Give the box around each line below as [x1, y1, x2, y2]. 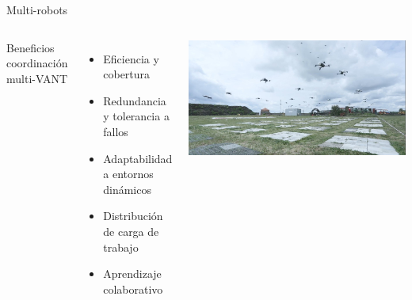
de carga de [103, 222, 159, 239]
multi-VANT [6, 70, 67, 86]
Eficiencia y [103, 50, 159, 66]
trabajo [103, 238, 139, 255]
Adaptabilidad [103, 150, 173, 166]
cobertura [103, 66, 151, 82]
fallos [103, 123, 128, 139]
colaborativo [103, 280, 163, 297]
